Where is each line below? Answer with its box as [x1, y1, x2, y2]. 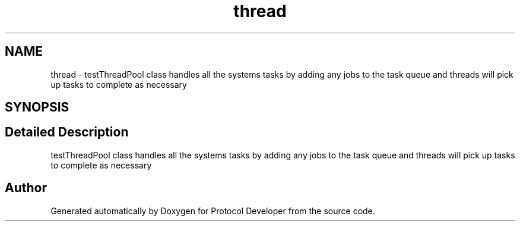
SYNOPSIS [5, 100, 69, 115]
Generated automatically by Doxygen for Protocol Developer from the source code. [50, 205, 375, 216]
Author [5, 180, 47, 196]
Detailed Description [5, 125, 129, 140]
